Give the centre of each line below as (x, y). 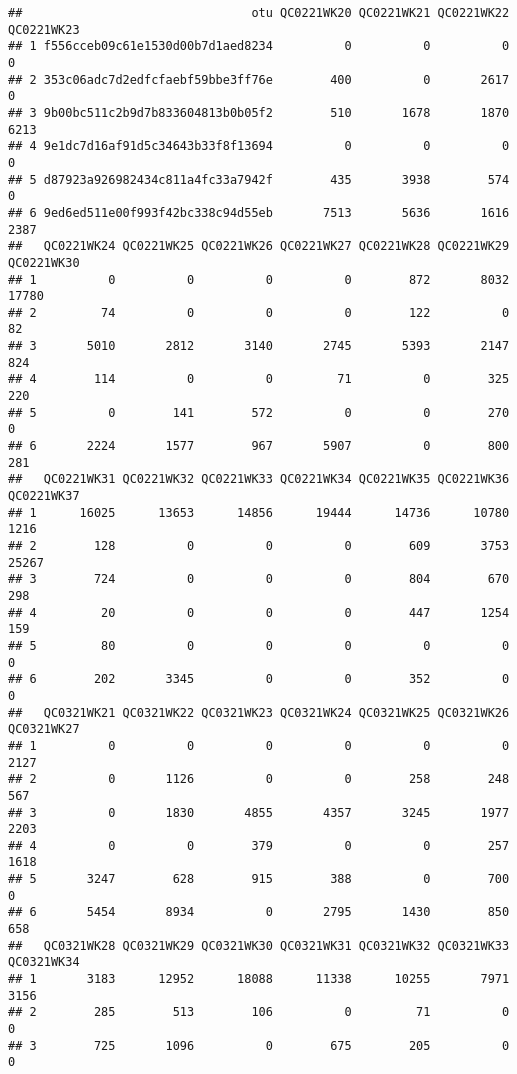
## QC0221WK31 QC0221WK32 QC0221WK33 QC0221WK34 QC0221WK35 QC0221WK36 (259, 479)
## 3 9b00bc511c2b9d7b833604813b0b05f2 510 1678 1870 (259, 112)
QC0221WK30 (44, 262)
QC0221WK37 (44, 496)
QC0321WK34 (44, 962)
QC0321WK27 (44, 729)
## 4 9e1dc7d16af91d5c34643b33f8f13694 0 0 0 (259, 146)
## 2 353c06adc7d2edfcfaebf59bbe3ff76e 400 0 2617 (259, 79)
